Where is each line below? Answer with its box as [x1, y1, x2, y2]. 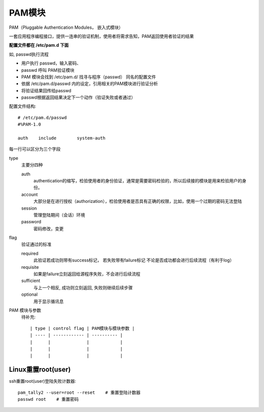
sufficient [21, 278, 41, 283]
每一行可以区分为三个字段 [9, 146, 61, 152]
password [21, 219, 42, 225]
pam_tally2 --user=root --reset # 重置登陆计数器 [18, 390, 141, 395]
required [21, 250, 39, 256]
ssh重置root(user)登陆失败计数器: [9, 378, 76, 384]
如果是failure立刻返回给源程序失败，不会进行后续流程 [33, 271, 141, 277]
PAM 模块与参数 [9, 307, 42, 313]
